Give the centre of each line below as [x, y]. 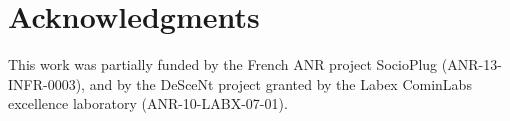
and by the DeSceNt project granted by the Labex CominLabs [280, 83]
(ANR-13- [471, 64]
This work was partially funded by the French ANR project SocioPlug [223, 64]
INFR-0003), [46, 83]
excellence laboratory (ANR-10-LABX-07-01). [148, 103]
